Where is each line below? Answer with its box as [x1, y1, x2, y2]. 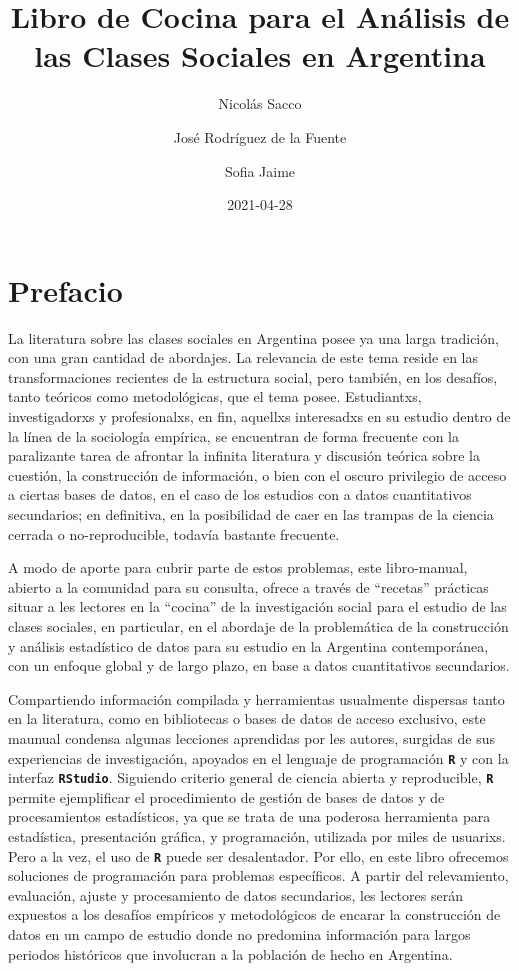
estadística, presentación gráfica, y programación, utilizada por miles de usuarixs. [8, 826, 506, 846]
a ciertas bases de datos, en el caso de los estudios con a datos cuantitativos [8, 484, 472, 505]
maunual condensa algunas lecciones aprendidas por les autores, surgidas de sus [8, 727, 496, 748]
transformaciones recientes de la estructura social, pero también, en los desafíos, [8, 366, 498, 387]
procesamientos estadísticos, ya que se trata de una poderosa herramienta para [8, 806, 491, 827]
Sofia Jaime [224, 160, 296, 181]
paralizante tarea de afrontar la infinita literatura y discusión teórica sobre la [8, 445, 480, 466]
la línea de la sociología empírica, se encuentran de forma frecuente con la [8, 425, 459, 446]
